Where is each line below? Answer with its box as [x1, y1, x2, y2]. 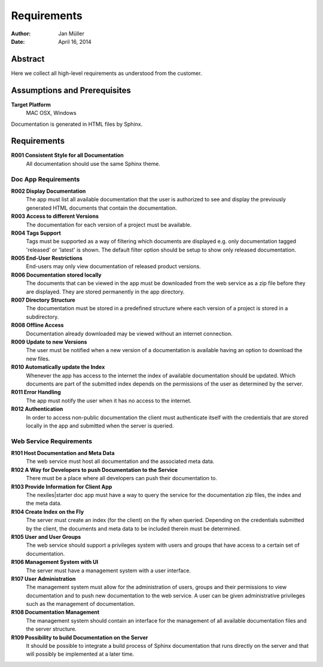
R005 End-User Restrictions [11, 254, 83, 262]
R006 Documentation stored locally [11, 271, 102, 278]
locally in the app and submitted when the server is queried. [26, 422, 174, 429]
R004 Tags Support [11, 229, 61, 237]
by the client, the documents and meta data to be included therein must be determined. [26, 524, 242, 532]
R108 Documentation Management [11, 608, 100, 616]
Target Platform [11, 101, 51, 108]
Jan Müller [58, 30, 85, 37]
